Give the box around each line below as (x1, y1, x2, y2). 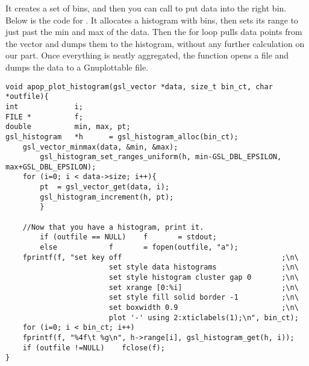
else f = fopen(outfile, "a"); (40, 243, 239, 252)
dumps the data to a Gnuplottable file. (5, 60, 149, 73)
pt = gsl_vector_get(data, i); (40, 183, 170, 192)
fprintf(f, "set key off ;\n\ (22, 253, 299, 262)
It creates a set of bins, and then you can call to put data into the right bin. (5, 2, 287, 14)
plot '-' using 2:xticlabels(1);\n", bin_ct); (108, 313, 299, 322)
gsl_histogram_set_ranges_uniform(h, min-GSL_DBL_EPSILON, (40, 153, 282, 162)
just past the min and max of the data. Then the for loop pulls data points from (5, 25, 302, 38)
